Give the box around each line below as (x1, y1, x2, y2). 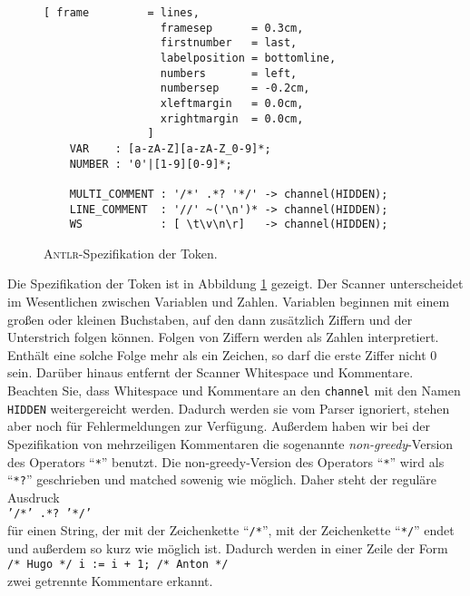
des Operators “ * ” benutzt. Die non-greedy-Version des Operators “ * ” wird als (7, 452, 445, 471)
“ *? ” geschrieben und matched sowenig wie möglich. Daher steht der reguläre (7, 470, 437, 489)
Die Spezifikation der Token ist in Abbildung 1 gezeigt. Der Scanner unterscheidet (7, 274, 464, 293)
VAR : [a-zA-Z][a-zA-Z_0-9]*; (69, 142, 271, 155)
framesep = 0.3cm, (160, 21, 304, 34)
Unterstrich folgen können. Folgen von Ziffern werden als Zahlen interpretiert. (7, 327, 439, 347)
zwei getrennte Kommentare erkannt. (7, 571, 213, 590)
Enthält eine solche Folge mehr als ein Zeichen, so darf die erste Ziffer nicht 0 (7, 345, 437, 364)
